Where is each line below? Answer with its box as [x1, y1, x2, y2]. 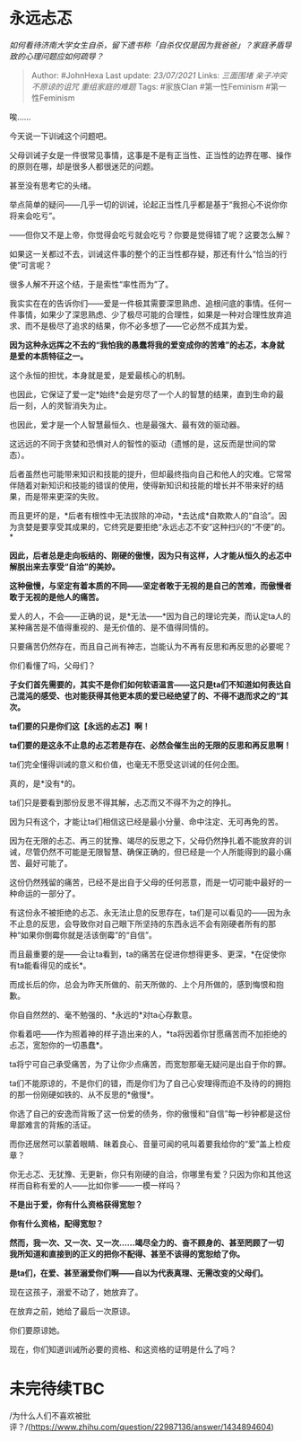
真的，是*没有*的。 [9, 778, 81, 789]
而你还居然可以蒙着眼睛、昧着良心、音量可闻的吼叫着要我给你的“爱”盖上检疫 [9, 1138, 291, 1149]
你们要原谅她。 [9, 1324, 64, 1335]
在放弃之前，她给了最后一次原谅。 [9, 1305, 135, 1316]
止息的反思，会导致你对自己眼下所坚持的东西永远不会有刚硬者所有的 [16, 918, 269, 929]
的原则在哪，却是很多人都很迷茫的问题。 [9, 161, 159, 172]
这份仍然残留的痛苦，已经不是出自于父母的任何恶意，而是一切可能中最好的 [9, 877, 284, 888]
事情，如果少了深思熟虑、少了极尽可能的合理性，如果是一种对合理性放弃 [16, 309, 284, 320]
